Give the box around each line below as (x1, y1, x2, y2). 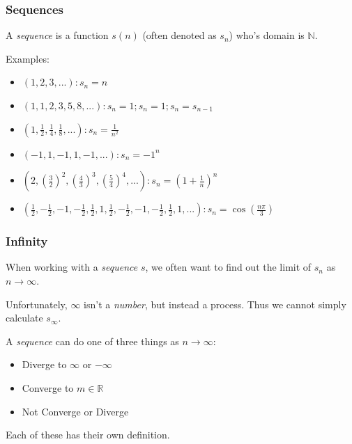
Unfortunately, (6, 296, 68, 311)
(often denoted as (142, 28, 217, 42)
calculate (6, 310, 43, 325)
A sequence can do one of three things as (6, 333, 179, 348)
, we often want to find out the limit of (145, 260, 312, 274)
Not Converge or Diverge (22, 404, 129, 418)
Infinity (6, 232, 48, 250)
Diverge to (22, 357, 67, 372)
